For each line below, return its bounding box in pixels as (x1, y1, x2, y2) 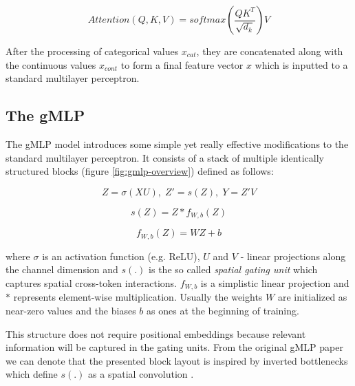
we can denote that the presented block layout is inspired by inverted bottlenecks (6, 353, 348, 367)
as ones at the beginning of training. (147, 303, 299, 317)
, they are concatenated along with (196, 44, 343, 58)
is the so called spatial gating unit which (149, 262, 318, 277)
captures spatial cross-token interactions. (6, 275, 177, 290)
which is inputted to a (255, 57, 348, 72)
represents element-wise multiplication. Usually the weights (13, 290, 263, 304)
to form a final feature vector (120, 57, 244, 72)
